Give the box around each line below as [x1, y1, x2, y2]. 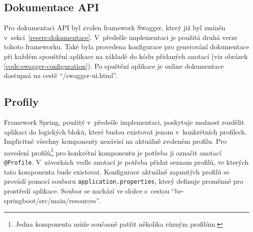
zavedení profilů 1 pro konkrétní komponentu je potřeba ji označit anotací [4, 146, 221, 157]
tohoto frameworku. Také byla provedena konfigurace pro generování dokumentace [4, 41, 249, 52]
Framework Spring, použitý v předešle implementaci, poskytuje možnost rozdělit [4, 116, 245, 127]
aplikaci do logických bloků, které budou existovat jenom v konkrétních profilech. [4, 126, 247, 136]
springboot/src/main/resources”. [4, 195, 101, 205]
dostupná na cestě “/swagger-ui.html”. [4, 70, 118, 80]
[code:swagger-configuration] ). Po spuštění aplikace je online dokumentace [4, 60, 224, 71]
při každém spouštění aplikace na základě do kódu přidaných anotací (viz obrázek [4, 51, 248, 61]
